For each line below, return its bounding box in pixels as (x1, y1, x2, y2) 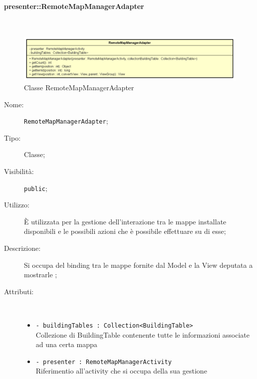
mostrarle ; (24, 269, 57, 280)
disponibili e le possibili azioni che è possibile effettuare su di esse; (24, 226, 226, 236)
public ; (24, 183, 47, 193)
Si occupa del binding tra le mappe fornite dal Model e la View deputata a (24, 259, 253, 270)
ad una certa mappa (35, 339, 97, 350)
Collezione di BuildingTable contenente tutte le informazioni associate (35, 329, 250, 340)
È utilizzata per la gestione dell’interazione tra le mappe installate (24, 216, 227, 226)
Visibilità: (4, 166, 34, 176)
